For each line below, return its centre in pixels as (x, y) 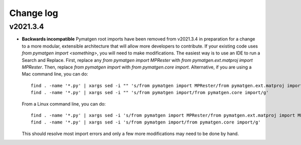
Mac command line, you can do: (55, 74)
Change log (34, 13)
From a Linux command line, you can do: (64, 104)
